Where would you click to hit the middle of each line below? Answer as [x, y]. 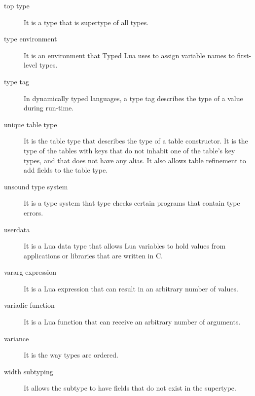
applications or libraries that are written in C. [93, 255]
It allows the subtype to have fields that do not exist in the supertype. [130, 388]
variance [17, 338]
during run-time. [49, 108]
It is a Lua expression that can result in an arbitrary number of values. [131, 288]
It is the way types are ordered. [71, 355]
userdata [17, 229]
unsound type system [36, 186]
